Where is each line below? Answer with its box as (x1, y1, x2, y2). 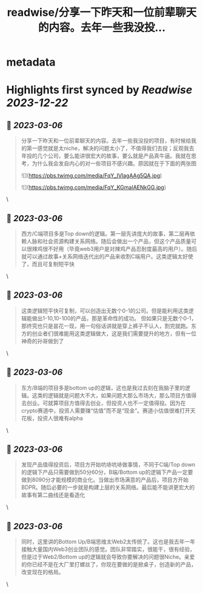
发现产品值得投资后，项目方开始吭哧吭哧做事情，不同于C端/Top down (21, 461, 196, 468)
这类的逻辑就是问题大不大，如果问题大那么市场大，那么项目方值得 (32, 391, 197, 399)
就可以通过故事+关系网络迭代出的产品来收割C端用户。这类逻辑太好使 (21, 253, 194, 260)
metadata (6, 55, 56, 69)
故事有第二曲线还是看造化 (21, 492, 85, 499)
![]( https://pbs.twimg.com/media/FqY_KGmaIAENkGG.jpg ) (21, 183, 167, 191)
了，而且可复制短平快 (21, 261, 75, 267)
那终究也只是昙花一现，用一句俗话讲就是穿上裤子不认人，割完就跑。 (21, 322, 191, 329)
